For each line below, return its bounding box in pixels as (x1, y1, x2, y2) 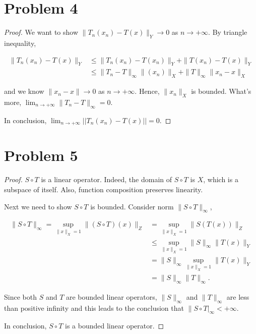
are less (226, 291, 249, 302)
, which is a (203, 174, 238, 185)
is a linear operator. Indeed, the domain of (41, 174, 172, 185)
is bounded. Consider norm (90, 201, 174, 211)
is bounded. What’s (191, 86, 251, 96)
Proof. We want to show (4, 27, 79, 37)
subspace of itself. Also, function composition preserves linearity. (4, 184, 203, 194)
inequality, (4, 37, 36, 48)
